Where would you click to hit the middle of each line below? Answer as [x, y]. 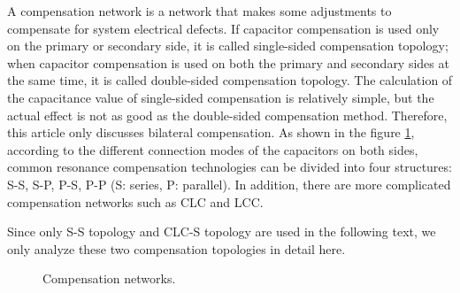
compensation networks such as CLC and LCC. [135, 201]
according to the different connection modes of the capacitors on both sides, [213, 149]
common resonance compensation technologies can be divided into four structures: [230, 167]
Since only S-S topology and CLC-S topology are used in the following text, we [222, 231]
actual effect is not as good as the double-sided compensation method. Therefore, [227, 115]
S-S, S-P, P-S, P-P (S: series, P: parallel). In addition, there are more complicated [229, 184]
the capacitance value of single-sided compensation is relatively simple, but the [221, 97]
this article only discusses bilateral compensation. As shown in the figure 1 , [211, 132]
